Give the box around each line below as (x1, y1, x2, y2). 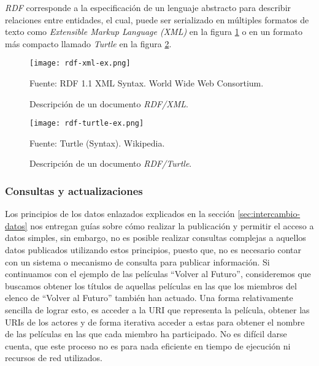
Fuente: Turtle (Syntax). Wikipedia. (29, 136, 165, 149)
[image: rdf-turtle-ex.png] (29, 119, 144, 128)
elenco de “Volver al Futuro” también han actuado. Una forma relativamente (5, 291, 293, 304)
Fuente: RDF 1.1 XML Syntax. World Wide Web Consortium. (29, 77, 264, 90)
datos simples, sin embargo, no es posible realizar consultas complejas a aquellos (5, 231, 306, 244)
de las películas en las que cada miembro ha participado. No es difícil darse (5, 327, 287, 340)
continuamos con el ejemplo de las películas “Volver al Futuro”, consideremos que (5, 267, 311, 280)
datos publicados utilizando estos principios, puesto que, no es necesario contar (5, 243, 301, 256)
